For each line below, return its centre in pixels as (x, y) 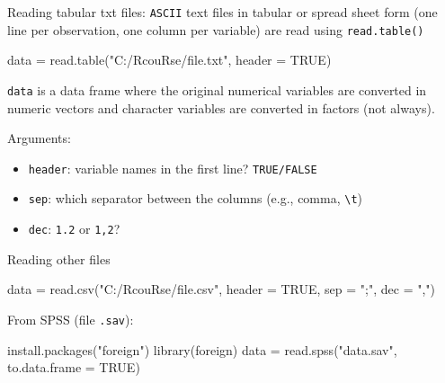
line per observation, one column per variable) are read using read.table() (216, 29)
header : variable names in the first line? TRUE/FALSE (173, 168)
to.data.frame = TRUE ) (74, 367)
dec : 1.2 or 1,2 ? (74, 229)
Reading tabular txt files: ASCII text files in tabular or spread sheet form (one (222, 12)
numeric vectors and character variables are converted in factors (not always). (221, 107)
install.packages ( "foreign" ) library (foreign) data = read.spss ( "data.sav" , (202, 349)
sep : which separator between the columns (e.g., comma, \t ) (196, 198)
